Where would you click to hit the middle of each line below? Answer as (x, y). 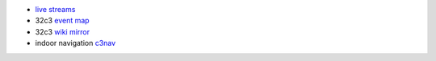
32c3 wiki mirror (63, 31)
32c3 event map (62, 21)
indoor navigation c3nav (75, 43)
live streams (55, 9)
